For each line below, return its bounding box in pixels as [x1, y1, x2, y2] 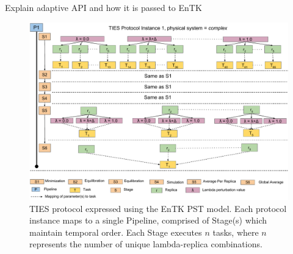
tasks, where [212, 225, 259, 238]
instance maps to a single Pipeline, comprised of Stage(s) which [29, 214, 267, 227]
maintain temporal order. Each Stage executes [29, 225, 202, 238]
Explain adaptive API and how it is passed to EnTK [5, 1, 202, 13]
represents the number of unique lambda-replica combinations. [29, 238, 262, 250]
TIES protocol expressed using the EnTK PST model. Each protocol [29, 202, 287, 214]
